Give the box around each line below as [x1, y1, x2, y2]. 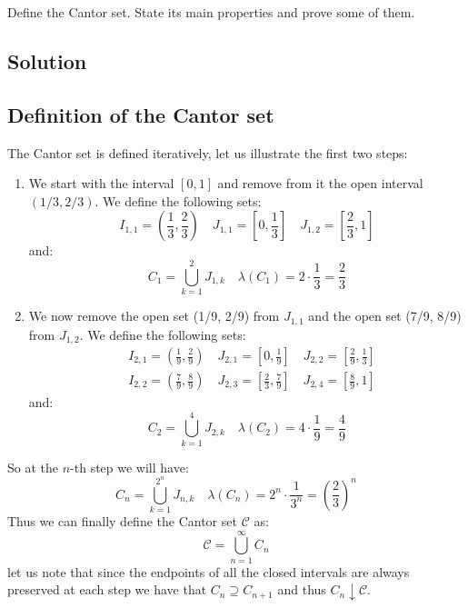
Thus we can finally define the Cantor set [7, 512, 237, 531]
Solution [7, 46, 87, 75]
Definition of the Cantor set [7, 100, 274, 128]
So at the [7, 457, 58, 476]
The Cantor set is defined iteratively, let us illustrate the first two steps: [7, 143, 408, 162]
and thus [277, 580, 326, 599]
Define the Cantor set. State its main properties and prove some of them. [7, 3, 415, 21]
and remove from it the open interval [217, 174, 423, 193]
